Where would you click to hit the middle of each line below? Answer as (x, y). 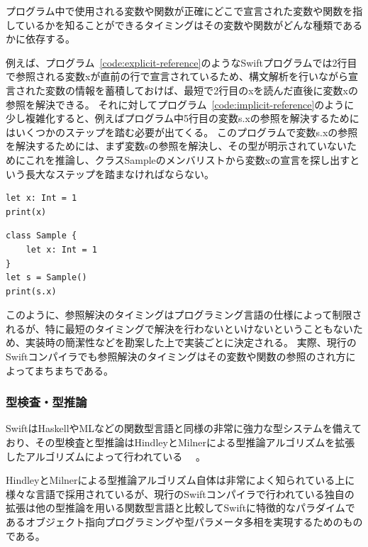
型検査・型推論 (46, 402)
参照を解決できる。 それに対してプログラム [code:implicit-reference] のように (180, 104)
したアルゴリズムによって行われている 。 (106, 456)
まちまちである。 (74, 370)
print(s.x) (31, 291)
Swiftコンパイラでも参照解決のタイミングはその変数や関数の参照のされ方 (176, 357)
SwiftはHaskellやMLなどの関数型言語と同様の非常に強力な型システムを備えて (184, 428)
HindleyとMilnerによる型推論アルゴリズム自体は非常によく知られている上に (180, 480)
